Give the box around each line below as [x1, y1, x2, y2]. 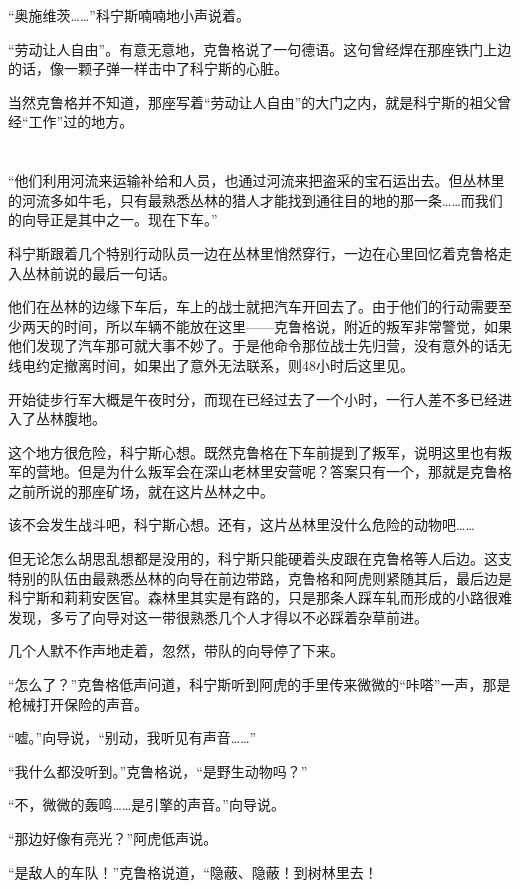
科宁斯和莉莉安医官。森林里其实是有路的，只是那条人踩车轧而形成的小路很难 [8, 587, 512, 608]
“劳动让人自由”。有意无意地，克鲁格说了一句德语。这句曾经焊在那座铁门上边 [8, 38, 512, 59]
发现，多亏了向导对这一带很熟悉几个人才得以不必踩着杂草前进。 [8, 606, 428, 627]
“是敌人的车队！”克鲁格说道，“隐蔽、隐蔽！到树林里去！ [8, 861, 378, 882]
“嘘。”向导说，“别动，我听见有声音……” [8, 727, 257, 748]
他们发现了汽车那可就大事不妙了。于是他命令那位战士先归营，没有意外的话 [8, 335, 498, 356]
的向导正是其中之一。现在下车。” [8, 209, 218, 230]
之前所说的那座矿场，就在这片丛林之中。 [8, 480, 274, 501]
